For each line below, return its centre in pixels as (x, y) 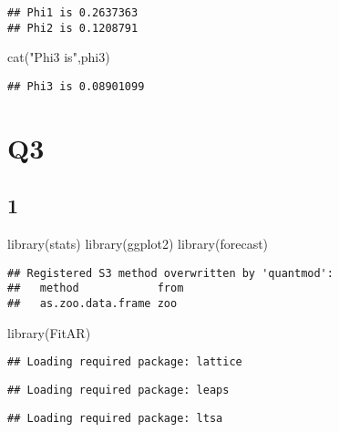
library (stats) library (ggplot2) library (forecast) (138, 244)
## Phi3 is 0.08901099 (76, 86)
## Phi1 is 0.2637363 (73, 13)
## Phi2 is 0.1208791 (73, 28)
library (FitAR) (49, 332)
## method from (96, 288)
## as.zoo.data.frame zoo (92, 304)
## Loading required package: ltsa (115, 418)
